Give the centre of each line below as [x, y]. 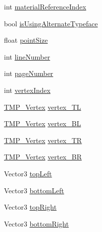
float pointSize [26, 40]
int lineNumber [27, 56]
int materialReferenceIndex [45, 6]
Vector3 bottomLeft [34, 190]
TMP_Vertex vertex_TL [43, 107]
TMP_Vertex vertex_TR [43, 140]
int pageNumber [29, 73]
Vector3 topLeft [28, 173]
